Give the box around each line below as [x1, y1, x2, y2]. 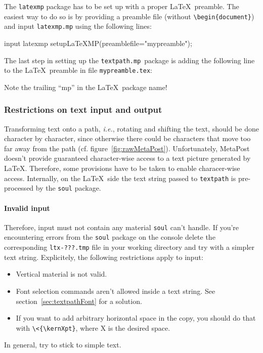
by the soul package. [35, 183, 101, 193]
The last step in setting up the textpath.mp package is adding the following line [4, 55, 255, 65]
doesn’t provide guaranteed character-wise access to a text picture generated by [4, 153, 251, 163]
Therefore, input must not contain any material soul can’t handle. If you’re [4, 222, 239, 232]
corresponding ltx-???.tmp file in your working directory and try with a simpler [4, 242, 254, 252]
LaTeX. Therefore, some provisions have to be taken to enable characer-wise [4, 163, 240, 173]
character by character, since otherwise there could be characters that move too [4, 133, 251, 144]
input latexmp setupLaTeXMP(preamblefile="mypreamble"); [4, 37, 192, 48]
